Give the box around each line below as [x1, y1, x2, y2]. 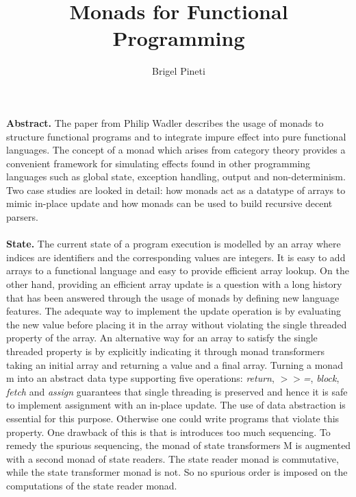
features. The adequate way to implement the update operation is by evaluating [6, 304, 342, 318]
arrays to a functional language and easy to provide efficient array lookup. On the [6, 263, 349, 278]
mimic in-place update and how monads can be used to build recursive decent [6, 196, 333, 210]
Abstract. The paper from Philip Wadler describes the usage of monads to [6, 115, 324, 130]
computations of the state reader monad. [6, 478, 177, 492]
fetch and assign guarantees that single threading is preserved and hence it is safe [6, 384, 348, 398]
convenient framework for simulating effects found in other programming [6, 156, 311, 170]
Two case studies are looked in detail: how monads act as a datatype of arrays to [6, 182, 346, 197]
